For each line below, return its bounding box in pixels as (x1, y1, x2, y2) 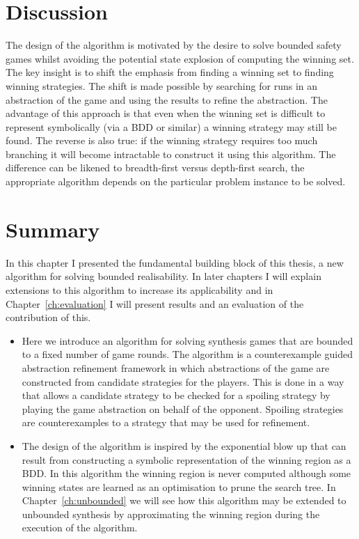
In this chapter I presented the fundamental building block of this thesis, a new (6, 255, 344, 269)
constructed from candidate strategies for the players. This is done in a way (22, 374, 344, 389)
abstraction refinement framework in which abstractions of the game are (22, 360, 330, 375)
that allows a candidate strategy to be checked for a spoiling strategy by (22, 388, 330, 403)
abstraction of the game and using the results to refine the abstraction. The (6, 92, 328, 107)
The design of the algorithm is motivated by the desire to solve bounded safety (6, 38, 342, 52)
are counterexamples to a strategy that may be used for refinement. (22, 415, 310, 430)
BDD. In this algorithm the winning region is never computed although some (22, 466, 351, 481)
